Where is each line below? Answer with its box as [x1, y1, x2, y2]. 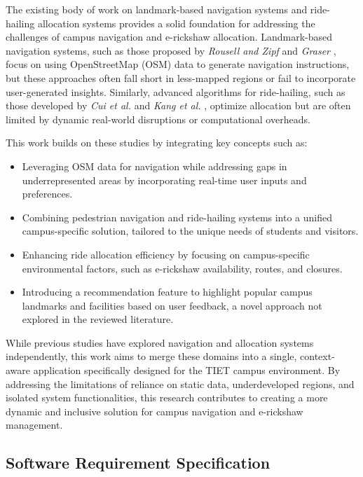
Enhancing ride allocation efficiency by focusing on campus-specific [22, 247, 310, 261]
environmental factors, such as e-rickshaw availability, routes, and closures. [22, 261, 343, 275]
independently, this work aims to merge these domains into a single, [6, 349, 297, 364]
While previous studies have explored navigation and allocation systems [6, 335, 314, 350]
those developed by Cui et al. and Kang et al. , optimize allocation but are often [6, 98, 351, 113]
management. [6, 417, 63, 432]
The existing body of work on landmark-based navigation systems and [6, 2, 308, 16]
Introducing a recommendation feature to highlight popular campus [22, 284, 313, 299]
